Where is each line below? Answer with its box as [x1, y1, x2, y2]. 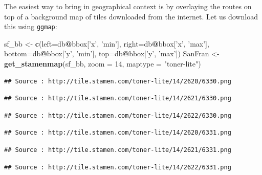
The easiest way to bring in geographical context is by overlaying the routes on [4, 1, 252, 11]
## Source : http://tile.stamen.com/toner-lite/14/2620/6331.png [4, 129, 231, 137]
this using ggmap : [4, 21, 57, 32]
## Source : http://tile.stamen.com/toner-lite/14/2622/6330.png [4, 112, 231, 119]
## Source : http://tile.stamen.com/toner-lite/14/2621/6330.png [4, 95, 231, 102]
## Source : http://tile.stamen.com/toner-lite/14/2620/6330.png [4, 77, 231, 85]
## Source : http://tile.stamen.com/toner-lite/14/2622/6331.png [4, 163, 231, 171]
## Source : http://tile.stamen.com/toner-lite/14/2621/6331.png [4, 146, 231, 154]
